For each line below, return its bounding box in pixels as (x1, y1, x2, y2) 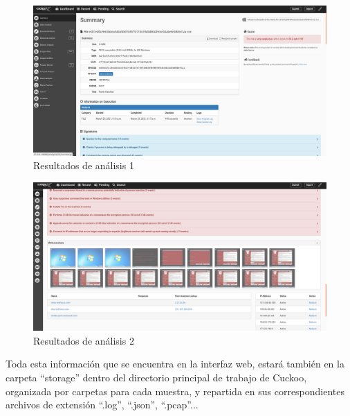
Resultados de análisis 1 (33, 158, 134, 173)
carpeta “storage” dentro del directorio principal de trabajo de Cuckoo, (6, 370, 307, 384)
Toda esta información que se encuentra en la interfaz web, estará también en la (6, 356, 344, 371)
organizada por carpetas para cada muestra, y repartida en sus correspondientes (6, 383, 345, 398)
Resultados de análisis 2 (33, 333, 134, 347)
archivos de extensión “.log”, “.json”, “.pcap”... (6, 397, 199, 412)
